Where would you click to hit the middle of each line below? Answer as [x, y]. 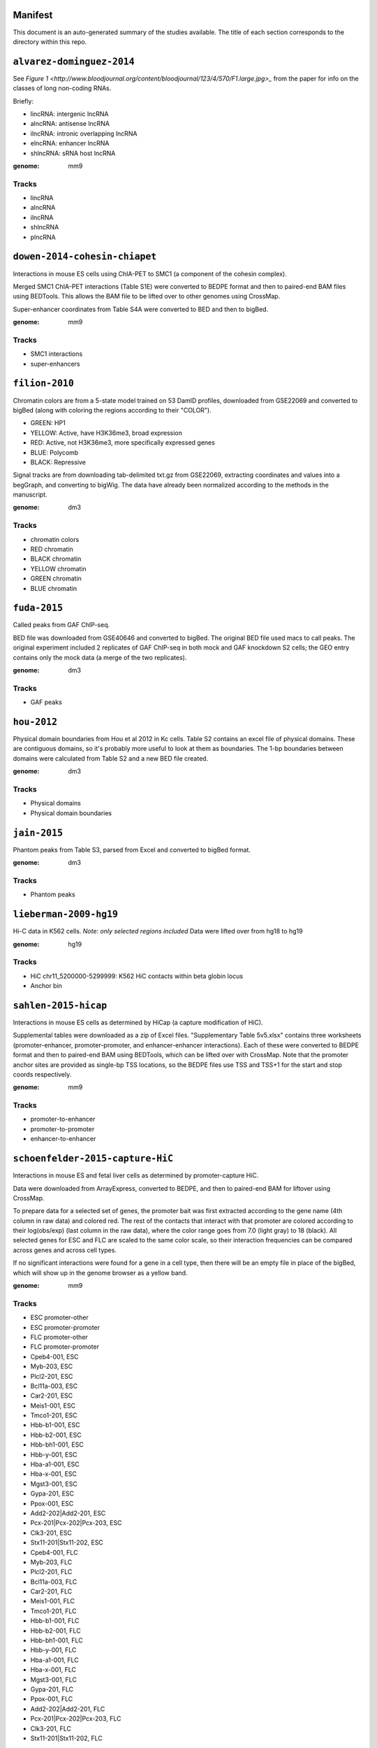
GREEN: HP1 [48, 423]
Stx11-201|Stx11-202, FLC [66, 1738]
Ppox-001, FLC [52, 1699]
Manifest [33, 15]
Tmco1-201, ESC [54, 1415]
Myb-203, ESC [52, 1366]
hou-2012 [35, 722]
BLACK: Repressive [58, 462]
